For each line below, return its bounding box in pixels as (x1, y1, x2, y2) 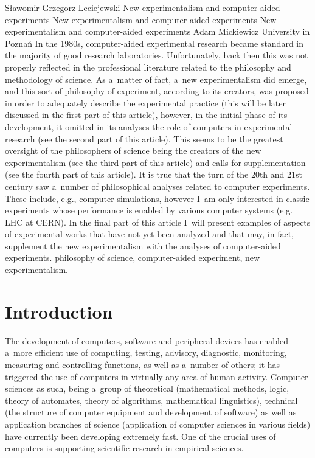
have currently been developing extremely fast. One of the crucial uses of (5, 429, 276, 442)
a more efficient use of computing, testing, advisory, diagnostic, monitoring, (5, 346, 287, 359)
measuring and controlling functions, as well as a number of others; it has (5, 358, 280, 370)
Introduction (5, 299, 113, 324)
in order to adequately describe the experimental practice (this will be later (5, 96, 286, 109)
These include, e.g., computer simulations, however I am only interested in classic (5, 192, 310, 204)
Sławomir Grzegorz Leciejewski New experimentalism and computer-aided (5, 1, 280, 13)
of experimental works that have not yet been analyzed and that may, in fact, (5, 227, 294, 240)
